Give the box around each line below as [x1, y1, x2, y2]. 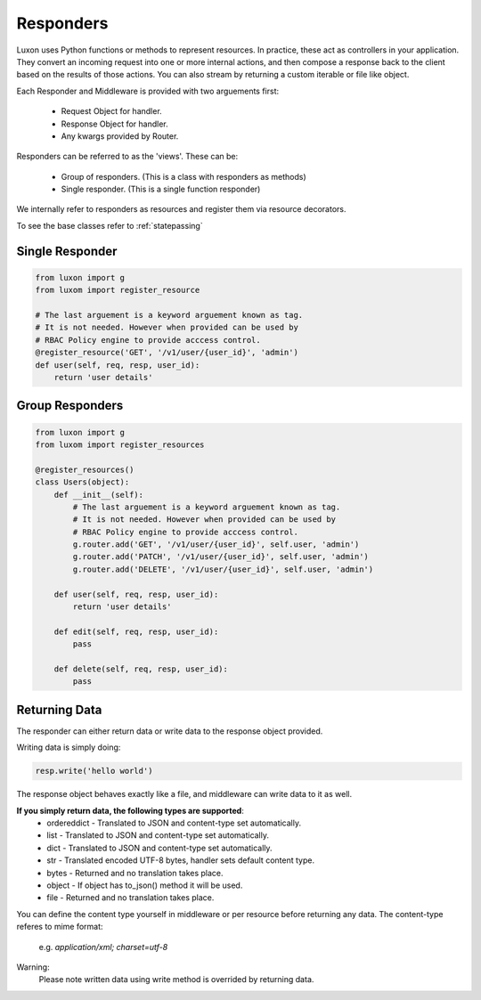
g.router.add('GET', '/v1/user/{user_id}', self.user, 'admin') [72, 540, 360, 549]
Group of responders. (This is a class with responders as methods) [61, 171, 306, 182]
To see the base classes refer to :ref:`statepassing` [16, 220, 204, 231]
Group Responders [16, 398, 124, 413]
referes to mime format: [16, 922, 103, 932]
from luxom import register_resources [35, 439, 205, 450]
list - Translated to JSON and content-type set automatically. [46, 830, 270, 841]
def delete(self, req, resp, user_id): [53, 663, 229, 674]
